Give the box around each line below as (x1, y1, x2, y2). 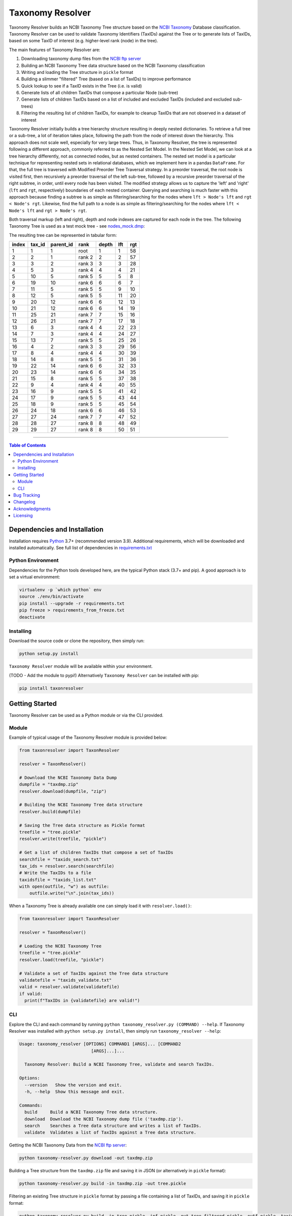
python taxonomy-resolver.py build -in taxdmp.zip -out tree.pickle (19, 1181, 186, 1186)
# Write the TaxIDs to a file (19, 870, 91, 876)
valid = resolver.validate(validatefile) (19, 984, 120, 990)
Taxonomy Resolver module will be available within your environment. (9, 663, 153, 669)
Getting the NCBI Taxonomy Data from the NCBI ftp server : (9, 1142, 127, 1148)
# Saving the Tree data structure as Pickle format (19, 823, 146, 828)
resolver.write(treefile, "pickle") (19, 836, 107, 841)
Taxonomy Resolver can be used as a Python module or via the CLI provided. (9, 713, 164, 718)
